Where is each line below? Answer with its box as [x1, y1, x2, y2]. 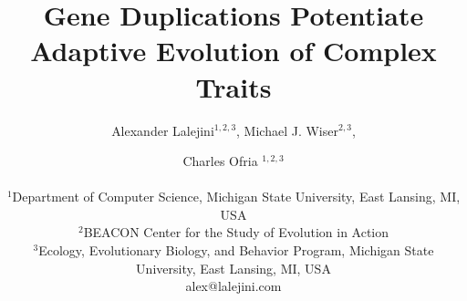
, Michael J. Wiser [236, 120, 338, 140]
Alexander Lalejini [111, 120, 214, 140]
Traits [195, 67, 272, 105]
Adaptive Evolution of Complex [30, 32, 437, 69]
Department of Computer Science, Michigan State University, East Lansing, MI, [12, 187, 461, 206]
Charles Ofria [182, 151, 258, 171]
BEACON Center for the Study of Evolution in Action [83, 223, 389, 242]
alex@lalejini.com [185, 276, 282, 296]
